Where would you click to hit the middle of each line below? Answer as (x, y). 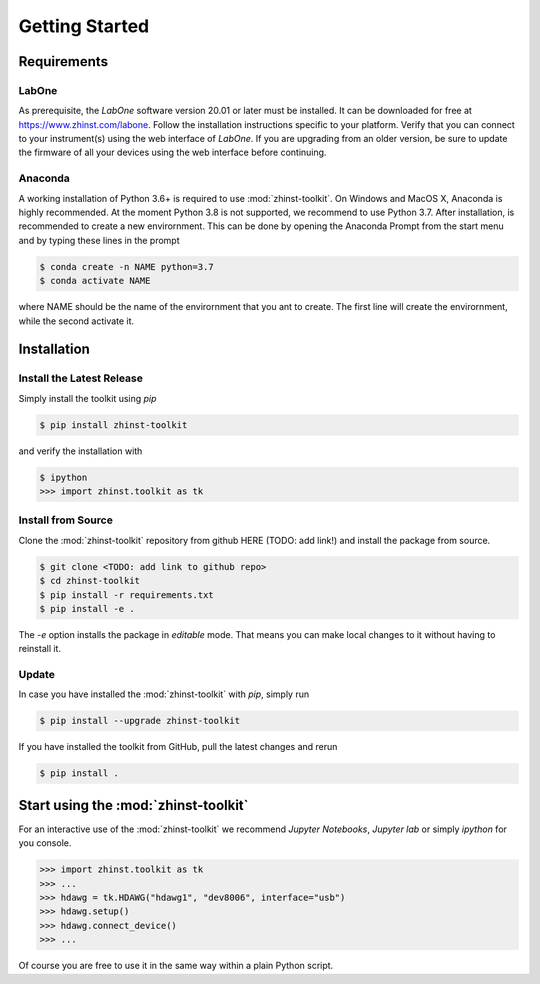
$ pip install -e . (87, 608)
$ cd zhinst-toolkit (89, 581)
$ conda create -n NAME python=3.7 (126, 266)
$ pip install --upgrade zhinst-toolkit (139, 721)
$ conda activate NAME (95, 281)
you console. (45, 843)
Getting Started (84, 26)
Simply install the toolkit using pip (87, 398)
